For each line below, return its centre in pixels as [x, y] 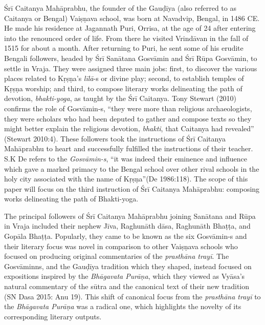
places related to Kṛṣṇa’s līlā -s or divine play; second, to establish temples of [124, 78]
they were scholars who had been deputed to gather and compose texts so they [128, 118]
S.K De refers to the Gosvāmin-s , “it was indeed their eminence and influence [126, 158]
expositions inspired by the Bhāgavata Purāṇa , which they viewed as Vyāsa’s [125, 276]
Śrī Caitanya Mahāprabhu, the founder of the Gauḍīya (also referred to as [120, 8]
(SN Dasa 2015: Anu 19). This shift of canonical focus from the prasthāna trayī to [132, 296]
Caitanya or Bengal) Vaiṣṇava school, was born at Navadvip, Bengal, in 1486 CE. [132, 18]
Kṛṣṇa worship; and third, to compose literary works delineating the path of [123, 88]
